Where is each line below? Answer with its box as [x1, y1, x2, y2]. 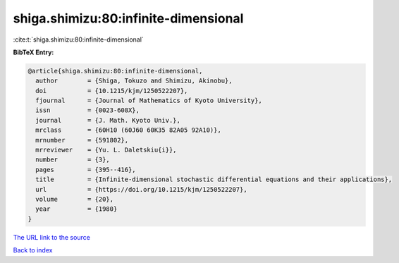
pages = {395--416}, [35, 166, 137, 173]
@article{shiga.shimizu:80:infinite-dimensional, [27, 67, 203, 75]
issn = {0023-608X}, [35, 106, 140, 114]
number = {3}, [35, 156, 111, 164]
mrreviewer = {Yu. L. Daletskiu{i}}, [35, 146, 177, 154]
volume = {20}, [35, 195, 114, 203]
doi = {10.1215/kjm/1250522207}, [35, 87, 188, 94]
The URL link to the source [13, 233, 91, 241]
